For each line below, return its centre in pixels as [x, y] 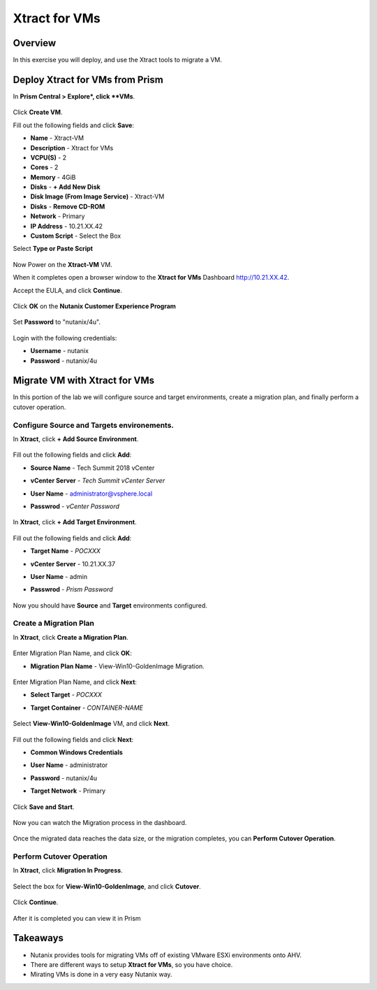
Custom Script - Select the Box [76, 236]
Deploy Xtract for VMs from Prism [88, 79]
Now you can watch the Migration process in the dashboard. [100, 822]
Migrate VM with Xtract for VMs [84, 381]
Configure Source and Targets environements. [94, 425]
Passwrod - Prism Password [72, 589]
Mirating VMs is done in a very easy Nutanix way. [101, 975]
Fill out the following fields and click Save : [73, 125]
